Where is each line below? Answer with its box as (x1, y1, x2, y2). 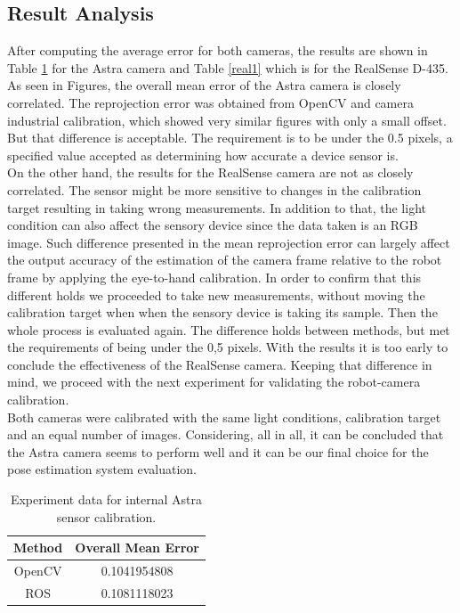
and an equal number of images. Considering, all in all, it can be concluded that (7, 425, 444, 444)
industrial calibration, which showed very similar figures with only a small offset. (7, 110, 447, 129)
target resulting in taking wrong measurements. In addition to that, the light (7, 198, 426, 217)
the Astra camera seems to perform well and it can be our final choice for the (7, 442, 429, 461)
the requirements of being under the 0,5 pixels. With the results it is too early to (7, 338, 448, 356)
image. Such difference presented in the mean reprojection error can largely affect (7, 233, 450, 251)
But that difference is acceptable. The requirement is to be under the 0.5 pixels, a (7, 128, 453, 147)
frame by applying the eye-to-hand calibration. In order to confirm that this (7, 267, 422, 286)
